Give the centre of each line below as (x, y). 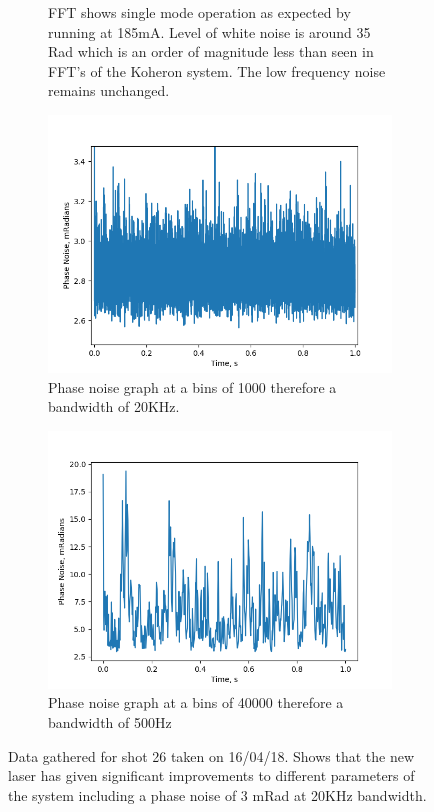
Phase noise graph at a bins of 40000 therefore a (196, 702)
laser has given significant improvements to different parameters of (211, 775)
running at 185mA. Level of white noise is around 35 (209, 31)
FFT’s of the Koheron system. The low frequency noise (217, 70)
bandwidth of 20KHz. (114, 406)
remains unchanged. (109, 90)
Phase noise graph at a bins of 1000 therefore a (192, 386)
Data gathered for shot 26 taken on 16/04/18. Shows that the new (211, 755)
